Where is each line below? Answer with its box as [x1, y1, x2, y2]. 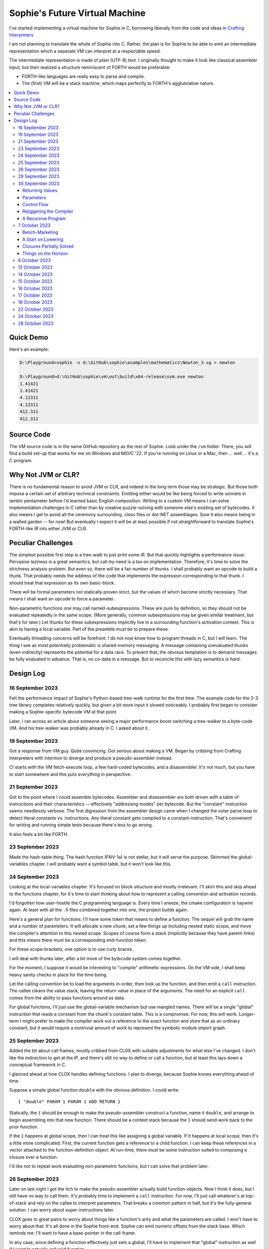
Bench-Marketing [22, 229, 58, 235]
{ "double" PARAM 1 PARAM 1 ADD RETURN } [18, 1099, 121, 1104]
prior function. [9, 1124, 39, 1130]
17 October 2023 [18, 292, 52, 298]
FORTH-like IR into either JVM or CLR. [9, 526, 88, 532]
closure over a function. [9, 1154, 58, 1160]
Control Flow [22, 201, 49, 207]
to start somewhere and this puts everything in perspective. [9, 771, 132, 777]
